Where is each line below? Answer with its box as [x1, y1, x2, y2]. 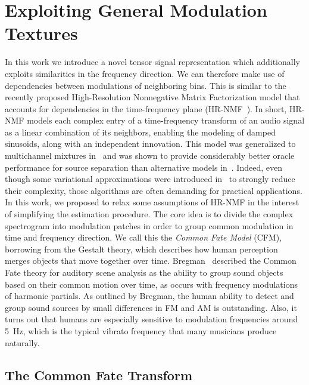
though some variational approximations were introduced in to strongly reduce [5, 173, 295, 185]
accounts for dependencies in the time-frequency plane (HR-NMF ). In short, [5, 102, 287, 115]
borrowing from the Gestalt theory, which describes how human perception [5, 242, 278, 255]
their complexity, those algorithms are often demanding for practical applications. [5, 184, 302, 196]
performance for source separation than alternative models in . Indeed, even [5, 161, 282, 173]
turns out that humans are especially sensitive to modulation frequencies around [5, 313, 298, 325]
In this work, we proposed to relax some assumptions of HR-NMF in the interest [5, 196, 299, 208]
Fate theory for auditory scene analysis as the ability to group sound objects [5, 266, 283, 278]
